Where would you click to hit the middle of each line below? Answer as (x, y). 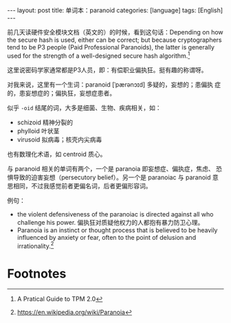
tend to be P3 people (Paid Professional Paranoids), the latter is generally (111, 47)
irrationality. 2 (35, 245)
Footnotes (37, 274)
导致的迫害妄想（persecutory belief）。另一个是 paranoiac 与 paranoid (112, 177)
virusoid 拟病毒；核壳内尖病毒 (59, 140)
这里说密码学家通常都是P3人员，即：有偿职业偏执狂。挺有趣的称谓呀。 (107, 69)
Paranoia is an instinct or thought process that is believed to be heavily (117, 230)
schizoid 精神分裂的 (45, 122)
